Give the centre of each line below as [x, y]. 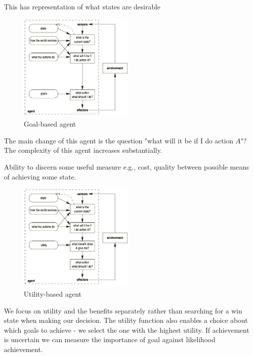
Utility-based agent [53, 293]
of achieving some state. [40, 176]
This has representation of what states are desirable [82, 6]
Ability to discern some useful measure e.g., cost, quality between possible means [126, 167]
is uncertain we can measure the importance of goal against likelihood [110, 339]
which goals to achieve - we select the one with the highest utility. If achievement [127, 330]
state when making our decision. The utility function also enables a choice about [126, 320]
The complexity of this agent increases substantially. [83, 150]
